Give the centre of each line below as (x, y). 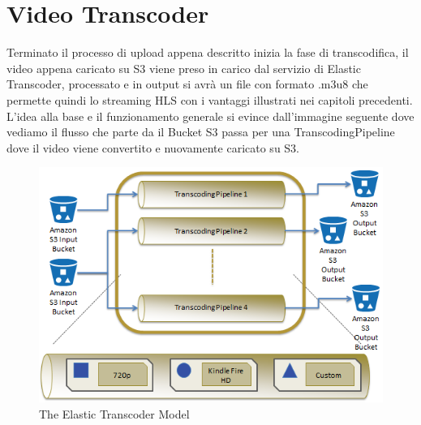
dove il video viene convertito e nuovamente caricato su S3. (153, 147)
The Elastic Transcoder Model (114, 413)
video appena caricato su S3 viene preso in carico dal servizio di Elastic (184, 68)
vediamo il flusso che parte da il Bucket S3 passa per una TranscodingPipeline (201, 132)
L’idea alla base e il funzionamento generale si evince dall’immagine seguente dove (210, 116)
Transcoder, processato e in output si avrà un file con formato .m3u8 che (187, 84)
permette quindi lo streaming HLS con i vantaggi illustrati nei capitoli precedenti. (210, 99)
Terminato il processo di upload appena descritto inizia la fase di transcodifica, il (208, 52)
